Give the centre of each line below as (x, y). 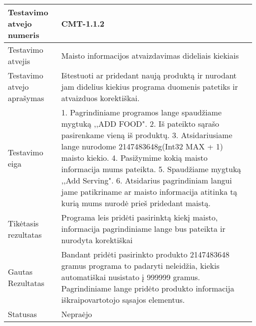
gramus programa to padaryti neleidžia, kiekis (140, 266)
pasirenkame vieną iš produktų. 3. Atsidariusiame (147, 135)
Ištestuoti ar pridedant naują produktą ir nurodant (149, 75)
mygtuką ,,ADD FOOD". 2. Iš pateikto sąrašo (140, 124)
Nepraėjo (77, 314)
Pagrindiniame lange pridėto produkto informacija (148, 288)
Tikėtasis (23, 223)
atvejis (19, 61)
